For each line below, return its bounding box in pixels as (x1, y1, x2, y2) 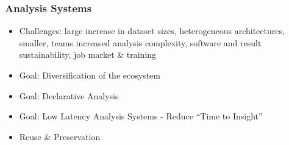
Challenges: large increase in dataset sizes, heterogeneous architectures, (19, 24, 285, 37)
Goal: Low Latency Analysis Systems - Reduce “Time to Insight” (19, 110, 263, 122)
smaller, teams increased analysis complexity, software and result (19, 36, 262, 49)
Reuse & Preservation (19, 130, 101, 143)
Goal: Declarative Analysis (19, 89, 119, 102)
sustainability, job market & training (19, 48, 157, 61)
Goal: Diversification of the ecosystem (19, 69, 160, 81)
